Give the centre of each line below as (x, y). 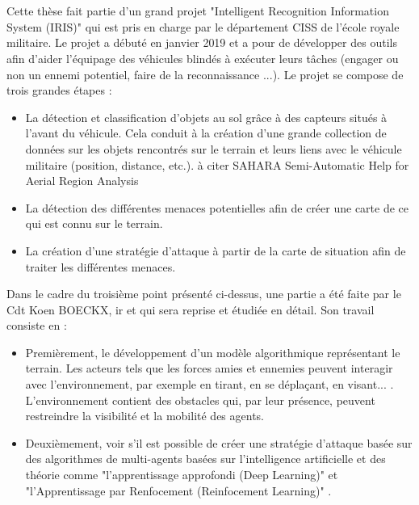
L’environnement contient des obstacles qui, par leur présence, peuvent (200, 400)
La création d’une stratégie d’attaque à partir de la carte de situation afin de (216, 250)
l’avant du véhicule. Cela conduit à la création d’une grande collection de (206, 133)
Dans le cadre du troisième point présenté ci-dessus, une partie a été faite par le (204, 294)
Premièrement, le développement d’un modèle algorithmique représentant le (213, 352)
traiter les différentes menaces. (101, 266)
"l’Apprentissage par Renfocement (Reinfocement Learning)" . (178, 490)
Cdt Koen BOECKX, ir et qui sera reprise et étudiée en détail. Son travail (191, 309)
